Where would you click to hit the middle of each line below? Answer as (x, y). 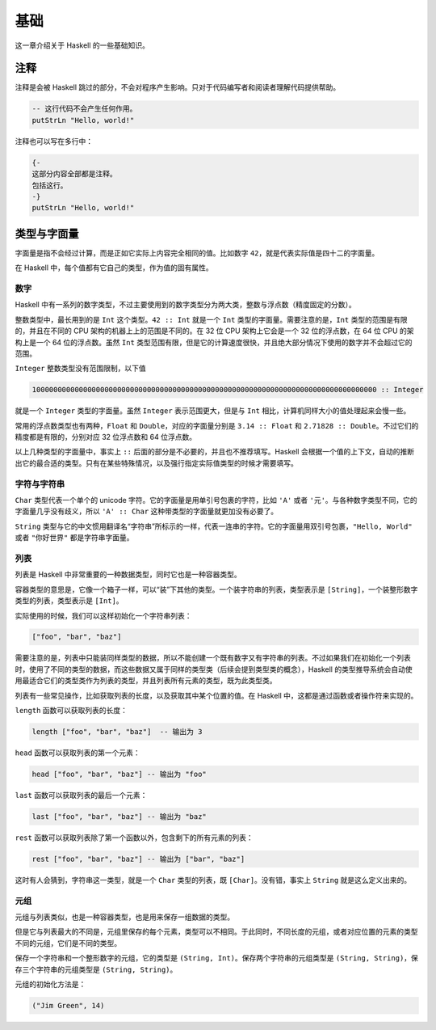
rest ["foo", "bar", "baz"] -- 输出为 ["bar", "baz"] (138, 859)
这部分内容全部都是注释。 (74, 174)
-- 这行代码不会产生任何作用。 (84, 109)
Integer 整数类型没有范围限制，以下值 (80, 369)
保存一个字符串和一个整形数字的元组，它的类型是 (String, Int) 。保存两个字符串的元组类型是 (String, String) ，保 (217, 958)
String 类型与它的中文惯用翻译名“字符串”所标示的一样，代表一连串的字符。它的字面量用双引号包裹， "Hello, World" (214, 526)
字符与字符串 (40, 483)
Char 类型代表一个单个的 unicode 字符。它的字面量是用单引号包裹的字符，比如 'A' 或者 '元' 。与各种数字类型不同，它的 (216, 500)
